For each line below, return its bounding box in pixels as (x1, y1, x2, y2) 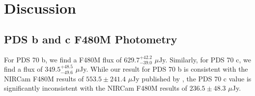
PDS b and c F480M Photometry (4, 31, 177, 46)
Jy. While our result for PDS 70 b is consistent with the (80, 64, 248, 74)
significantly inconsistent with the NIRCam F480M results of (4, 83, 187, 93)
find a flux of (4, 64, 43, 74)
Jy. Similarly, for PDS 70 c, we (159, 54, 251, 64)
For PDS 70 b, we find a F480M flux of (4, 54, 122, 64)
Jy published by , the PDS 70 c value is (132, 73, 252, 83)
